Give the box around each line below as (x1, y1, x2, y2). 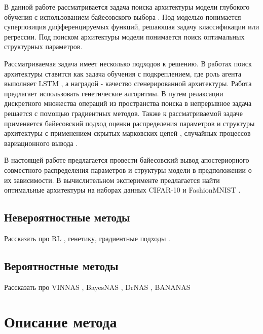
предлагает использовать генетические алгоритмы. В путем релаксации (4, 88, 223, 98)
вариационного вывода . (4, 137, 78, 148)
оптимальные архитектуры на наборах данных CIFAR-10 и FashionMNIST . (4, 184, 241, 195)
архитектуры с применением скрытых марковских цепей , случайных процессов (4, 128, 251, 138)
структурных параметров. (4, 41, 83, 52)
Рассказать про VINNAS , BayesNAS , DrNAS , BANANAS (4, 281, 191, 292)
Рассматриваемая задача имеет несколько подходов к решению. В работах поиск (4, 58, 252, 68)
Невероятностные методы (4, 209, 130, 225)
